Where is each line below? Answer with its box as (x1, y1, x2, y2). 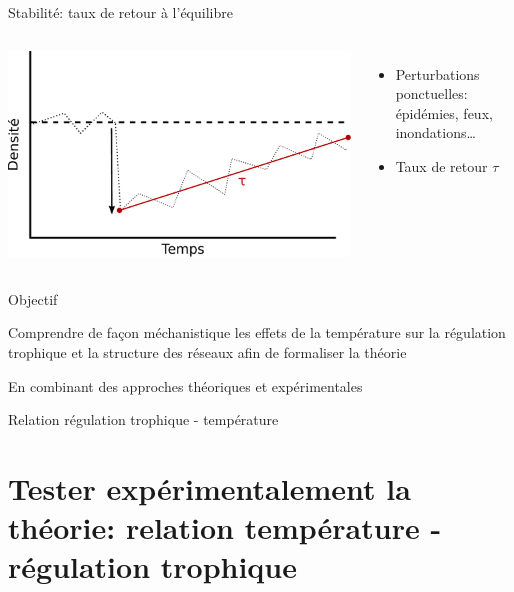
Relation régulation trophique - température (8, 409, 279, 430)
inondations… (395, 122, 476, 143)
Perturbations (395, 63, 480, 84)
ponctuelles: (395, 83, 468, 104)
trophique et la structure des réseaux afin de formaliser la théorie (8, 341, 407, 362)
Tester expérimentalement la (8, 467, 411, 508)
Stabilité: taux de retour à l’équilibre (8, 2, 233, 22)
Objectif (8, 288, 58, 309)
